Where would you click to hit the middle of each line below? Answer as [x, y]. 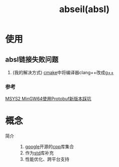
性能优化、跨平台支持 [47, 159]
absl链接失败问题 [32, 59]
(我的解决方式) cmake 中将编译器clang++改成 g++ [63, 72]
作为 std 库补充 [39, 153]
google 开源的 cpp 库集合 [49, 147]
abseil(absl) [84, 9]
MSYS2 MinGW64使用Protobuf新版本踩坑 [48, 99]
